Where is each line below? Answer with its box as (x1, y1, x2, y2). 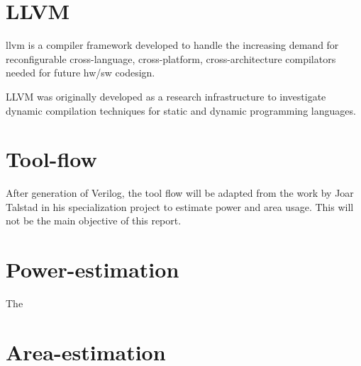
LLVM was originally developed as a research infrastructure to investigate (6, 88, 326, 103)
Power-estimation (6, 255, 179, 284)
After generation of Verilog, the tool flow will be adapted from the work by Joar (6, 185, 354, 200)
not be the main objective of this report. (6, 213, 182, 228)
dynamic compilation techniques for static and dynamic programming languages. (6, 103, 356, 118)
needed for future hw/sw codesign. (6, 65, 155, 80)
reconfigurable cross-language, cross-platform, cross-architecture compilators (6, 51, 336, 66)
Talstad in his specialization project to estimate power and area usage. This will (6, 199, 354, 214)
